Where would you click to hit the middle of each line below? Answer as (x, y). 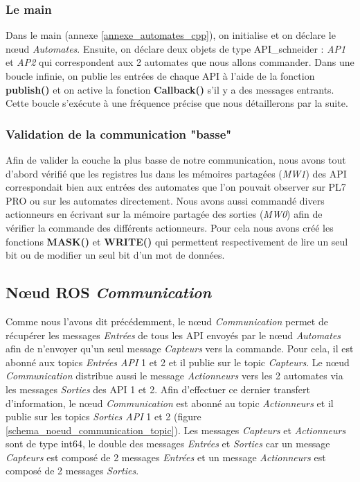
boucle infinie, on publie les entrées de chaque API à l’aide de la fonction (160, 76)
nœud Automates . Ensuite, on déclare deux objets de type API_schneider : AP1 (176, 48)
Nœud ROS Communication (109, 292)
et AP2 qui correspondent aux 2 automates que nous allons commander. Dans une (180, 62)
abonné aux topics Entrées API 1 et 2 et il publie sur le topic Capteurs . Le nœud (178, 362)
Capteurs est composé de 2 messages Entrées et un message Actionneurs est (166, 457)
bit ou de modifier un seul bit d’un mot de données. (115, 255)
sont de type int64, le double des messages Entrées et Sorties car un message (168, 444)
